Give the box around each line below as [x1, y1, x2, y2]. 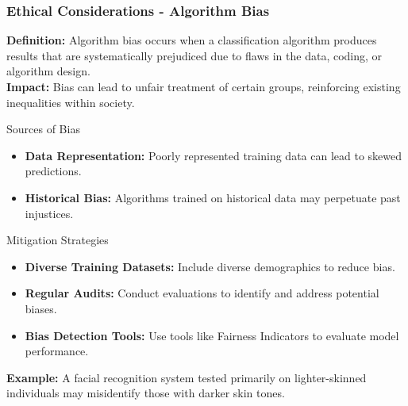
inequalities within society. [6, 94, 135, 110]
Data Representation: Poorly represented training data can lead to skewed [25, 147, 402, 163]
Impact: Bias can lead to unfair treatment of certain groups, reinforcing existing [6, 79, 401, 94]
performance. [25, 343, 89, 359]
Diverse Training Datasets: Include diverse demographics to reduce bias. [25, 258, 395, 274]
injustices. [25, 205, 74, 221]
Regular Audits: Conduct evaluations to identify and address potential [25, 285, 379, 301]
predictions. [25, 163, 82, 179]
